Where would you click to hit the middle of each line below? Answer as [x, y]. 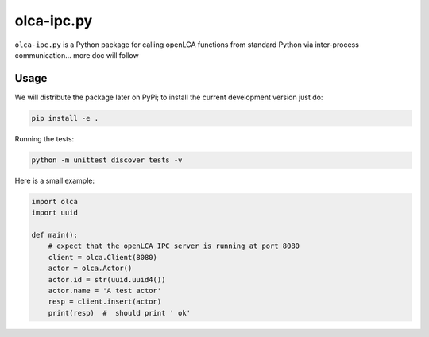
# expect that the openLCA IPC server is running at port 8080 [174, 246]
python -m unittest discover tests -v [107, 160]
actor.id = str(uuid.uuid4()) [107, 279]
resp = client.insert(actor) [105, 302]
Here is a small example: [55, 180]
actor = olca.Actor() [90, 269]
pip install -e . [65, 118]
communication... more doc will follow [77, 55]
